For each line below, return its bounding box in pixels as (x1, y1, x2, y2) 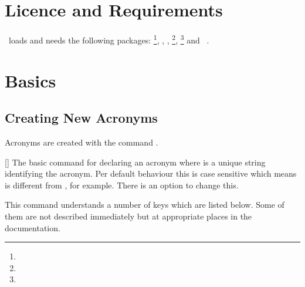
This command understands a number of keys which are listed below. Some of (5, 198, 284, 211)
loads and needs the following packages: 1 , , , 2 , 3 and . (8, 32, 209, 46)
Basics (5, 68, 56, 92)
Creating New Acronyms (5, 109, 158, 127)
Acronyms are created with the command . (5, 136, 158, 148)
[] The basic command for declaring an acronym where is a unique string (5, 156, 266, 168)
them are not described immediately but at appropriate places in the (5, 210, 252, 222)
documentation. (5, 221, 60, 234)
